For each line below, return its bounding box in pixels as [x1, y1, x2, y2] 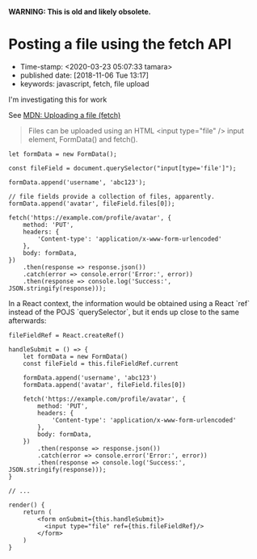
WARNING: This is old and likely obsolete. [8, 7, 151, 16]
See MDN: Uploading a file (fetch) [8, 110, 121, 120]
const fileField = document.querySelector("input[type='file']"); [8, 164, 237, 172]
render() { [8, 501, 45, 509]
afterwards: [8, 315, 47, 326]
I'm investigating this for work [8, 95, 107, 104]
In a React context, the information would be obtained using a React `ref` [8, 298, 251, 308]
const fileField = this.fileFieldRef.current [23, 359, 179, 368]
